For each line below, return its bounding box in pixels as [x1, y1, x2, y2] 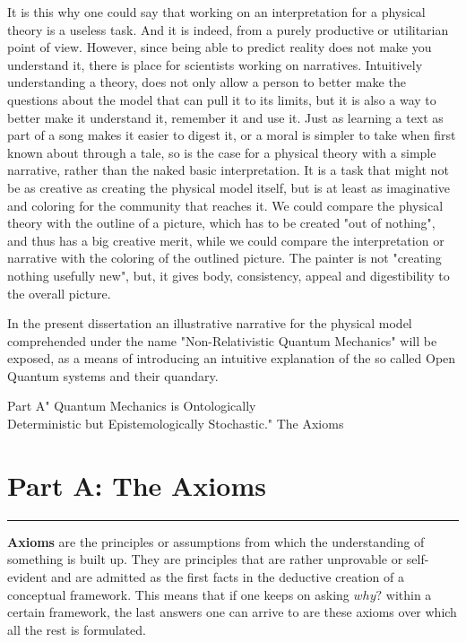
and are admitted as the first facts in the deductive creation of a [50, 567, 404, 586]
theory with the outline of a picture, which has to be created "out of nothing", [7, 213, 436, 232]
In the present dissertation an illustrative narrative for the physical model [7, 314, 412, 333]
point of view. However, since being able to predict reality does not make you [7, 38, 432, 56]
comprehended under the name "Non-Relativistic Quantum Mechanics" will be [7, 331, 437, 350]
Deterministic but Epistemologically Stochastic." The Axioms [7, 414, 344, 433]
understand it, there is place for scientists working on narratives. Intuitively [7, 55, 423, 74]
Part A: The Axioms [7, 466, 266, 503]
